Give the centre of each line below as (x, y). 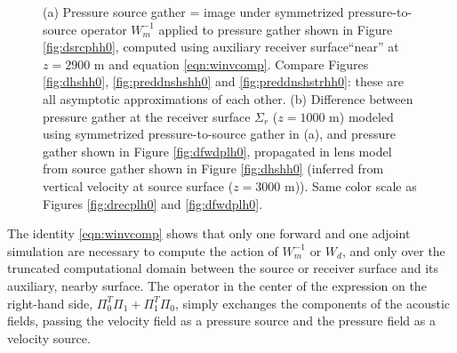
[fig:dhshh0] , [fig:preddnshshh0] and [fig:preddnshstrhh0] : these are (224, 81)
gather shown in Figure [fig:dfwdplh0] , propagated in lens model (217, 151)
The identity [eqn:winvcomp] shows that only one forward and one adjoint (209, 233)
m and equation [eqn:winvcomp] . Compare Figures (231, 64)
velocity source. (49, 337)
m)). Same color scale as (350, 185)
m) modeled (361, 116)
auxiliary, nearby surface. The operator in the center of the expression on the (217, 285)
